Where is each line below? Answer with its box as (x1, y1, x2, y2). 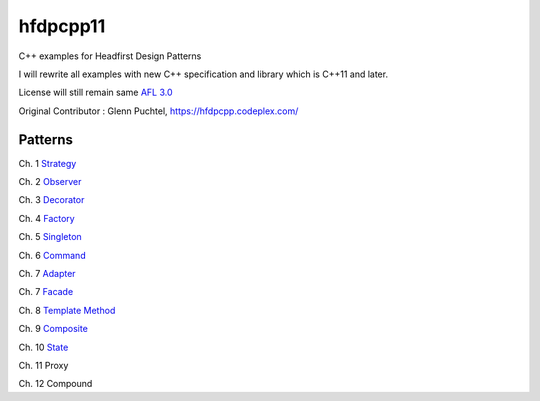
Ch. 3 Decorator (18, 194, 85, 206)
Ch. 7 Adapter (18, 267, 76, 279)
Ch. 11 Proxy (18, 359, 69, 371)
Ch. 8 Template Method (18, 304, 116, 316)
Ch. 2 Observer (18, 176, 82, 188)
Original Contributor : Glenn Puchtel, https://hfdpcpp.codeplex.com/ (18, 105, 299, 117)
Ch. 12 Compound (18, 378, 93, 390)
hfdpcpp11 (18, 15, 106, 37)
